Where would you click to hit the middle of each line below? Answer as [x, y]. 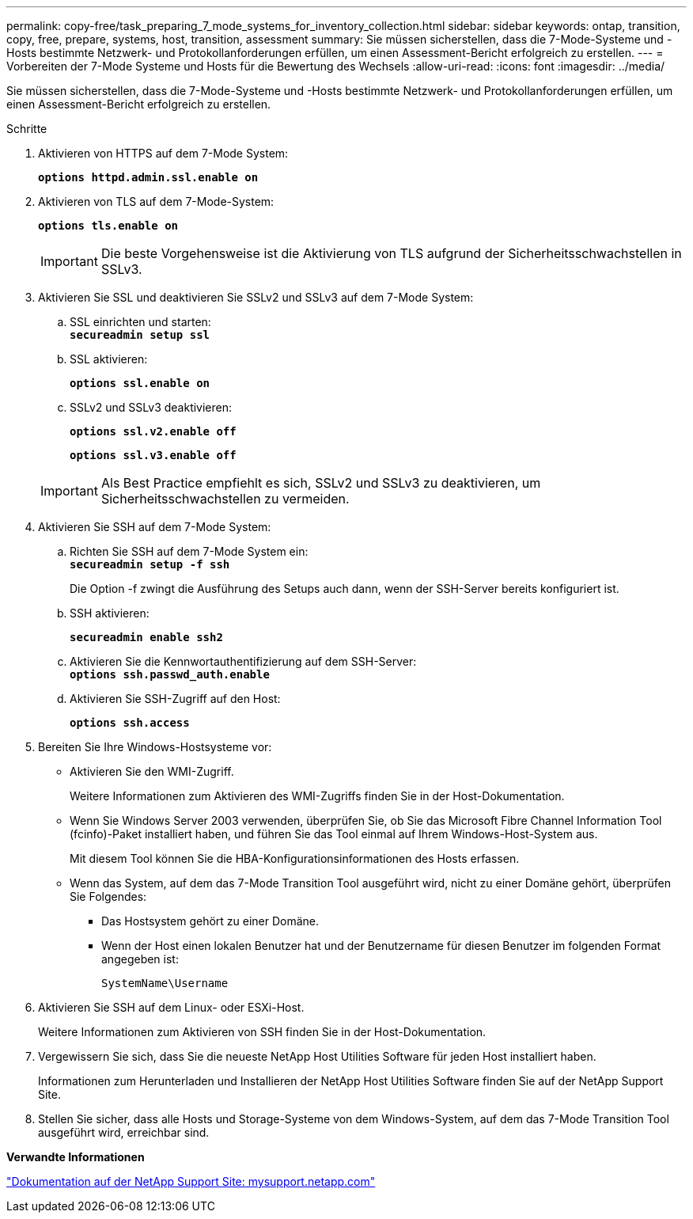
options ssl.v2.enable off [153, 431]
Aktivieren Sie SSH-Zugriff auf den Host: [175, 699]
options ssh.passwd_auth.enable [170, 674]
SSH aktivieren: [110, 613]
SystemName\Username [165, 983]
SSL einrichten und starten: [140, 322]
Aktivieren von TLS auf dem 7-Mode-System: [156, 201]
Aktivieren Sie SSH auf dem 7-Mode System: [155, 527]
